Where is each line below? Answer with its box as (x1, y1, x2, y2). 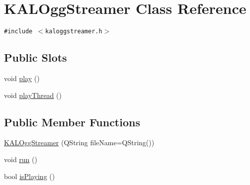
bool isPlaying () (4, 171, 55, 181)
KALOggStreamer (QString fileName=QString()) (4, 137, 155, 148)
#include (4, 28, 33, 35)
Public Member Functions (4, 114, 140, 129)
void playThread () (4, 90, 62, 100)
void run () (4, 154, 37, 164)
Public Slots (4, 50, 67, 65)
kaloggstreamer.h (45, 28, 102, 35)
